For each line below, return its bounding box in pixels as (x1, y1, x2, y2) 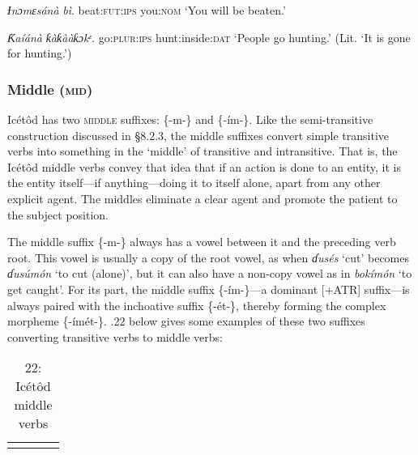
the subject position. (7, 206, 109, 223)
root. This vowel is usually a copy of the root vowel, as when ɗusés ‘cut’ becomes (7, 249, 409, 266)
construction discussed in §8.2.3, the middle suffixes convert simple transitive (7, 126, 390, 143)
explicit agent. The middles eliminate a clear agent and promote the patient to (7, 189, 398, 206)
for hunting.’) (7, 45, 72, 62)
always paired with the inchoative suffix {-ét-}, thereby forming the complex (7, 296, 386, 313)
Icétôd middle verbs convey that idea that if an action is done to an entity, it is (7, 158, 401, 175)
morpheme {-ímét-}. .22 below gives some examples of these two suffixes (7, 313, 365, 330)
